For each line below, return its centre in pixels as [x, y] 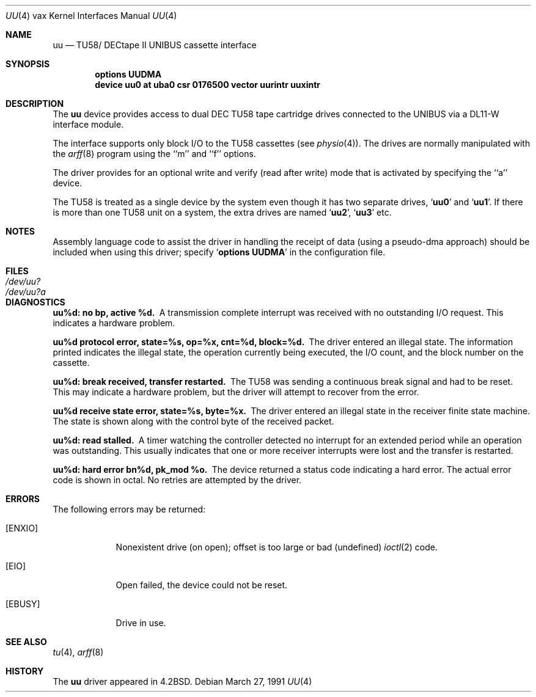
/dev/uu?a [26, 292]
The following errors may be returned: [129, 509]
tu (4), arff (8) [78, 652]
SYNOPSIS [28, 64]
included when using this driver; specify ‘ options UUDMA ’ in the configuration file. [219, 252]
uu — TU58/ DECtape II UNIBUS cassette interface [155, 45]
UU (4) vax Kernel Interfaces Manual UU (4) [91, 16]
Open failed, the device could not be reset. [202, 585]
